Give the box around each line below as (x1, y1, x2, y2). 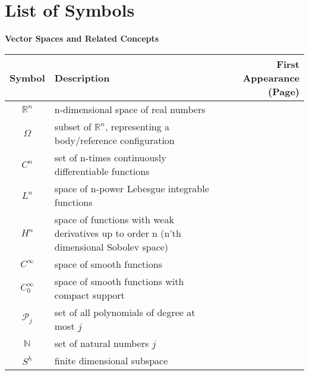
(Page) (268, 84, 299, 98)
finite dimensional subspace (54, 353, 168, 367)
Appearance (242, 70, 299, 85)
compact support (54, 287, 125, 302)
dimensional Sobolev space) (54, 239, 169, 254)
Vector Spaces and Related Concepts (5, 32, 159, 45)
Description (54, 70, 110, 85)
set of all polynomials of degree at (54, 305, 196, 319)
